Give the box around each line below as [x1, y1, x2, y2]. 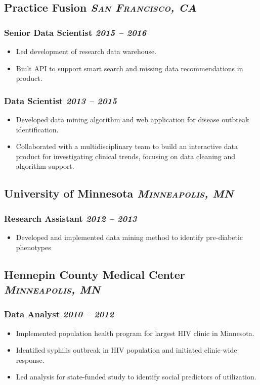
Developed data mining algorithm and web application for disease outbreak [16, 114, 249, 124]
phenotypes [16, 242, 51, 252]
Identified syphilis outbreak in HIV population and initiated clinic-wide [16, 345, 237, 355]
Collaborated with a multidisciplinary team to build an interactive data [16, 141, 238, 152]
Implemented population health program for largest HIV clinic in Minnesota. [16, 327, 254, 338]
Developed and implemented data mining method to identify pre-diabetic [16, 231, 243, 242]
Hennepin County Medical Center [4, 266, 185, 282]
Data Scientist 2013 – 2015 [4, 94, 117, 107]
